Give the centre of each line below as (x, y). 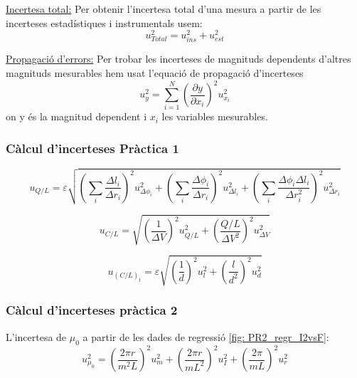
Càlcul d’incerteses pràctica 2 (92, 310)
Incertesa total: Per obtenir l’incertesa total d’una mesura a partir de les (164, 9)
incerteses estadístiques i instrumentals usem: (104, 22)
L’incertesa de (36, 336)
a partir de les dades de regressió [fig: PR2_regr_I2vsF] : (206, 336)
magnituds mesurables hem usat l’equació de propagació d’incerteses (155, 73)
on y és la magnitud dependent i (76, 116)
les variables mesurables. (215, 116)
